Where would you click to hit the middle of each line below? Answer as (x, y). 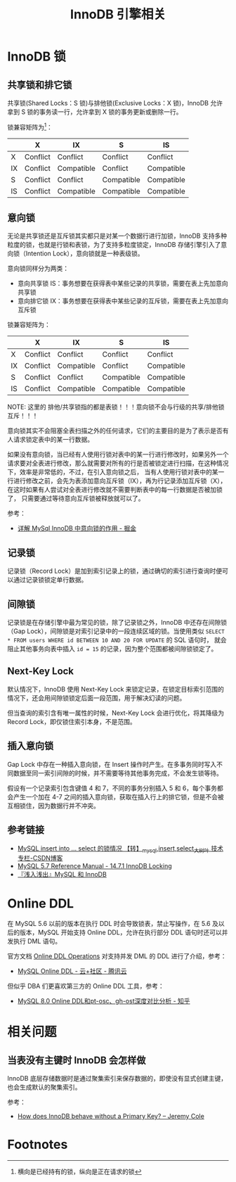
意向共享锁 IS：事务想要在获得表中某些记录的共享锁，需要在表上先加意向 (123, 284)
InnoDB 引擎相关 (118, 14)
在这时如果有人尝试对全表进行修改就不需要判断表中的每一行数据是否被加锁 (115, 490)
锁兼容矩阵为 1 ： (30, 126)
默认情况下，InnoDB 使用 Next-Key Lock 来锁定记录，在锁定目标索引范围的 (116, 689)
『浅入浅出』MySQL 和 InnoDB (62, 875)
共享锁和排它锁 (40, 85)
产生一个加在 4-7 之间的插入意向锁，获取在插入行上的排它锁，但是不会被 (118, 796)
